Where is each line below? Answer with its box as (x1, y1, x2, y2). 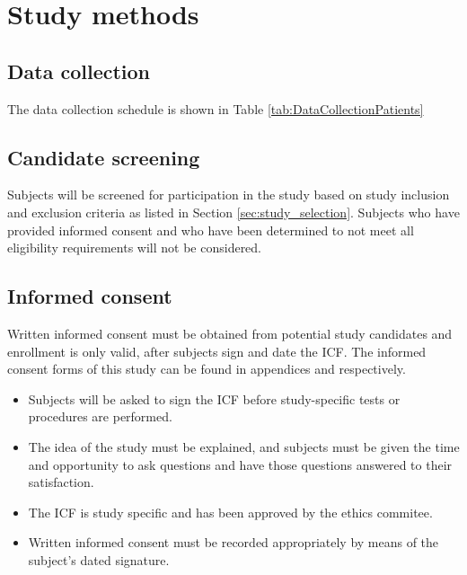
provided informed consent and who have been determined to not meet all (7, 220, 414, 239)
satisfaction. (28, 473, 94, 491)
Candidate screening (7, 143, 200, 171)
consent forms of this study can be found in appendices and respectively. (7, 359, 406, 378)
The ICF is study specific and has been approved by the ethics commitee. (28, 502, 433, 521)
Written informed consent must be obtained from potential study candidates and (7, 323, 453, 342)
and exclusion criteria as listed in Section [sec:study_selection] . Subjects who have (7, 202, 460, 221)
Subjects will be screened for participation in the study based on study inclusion (7, 185, 450, 204)
